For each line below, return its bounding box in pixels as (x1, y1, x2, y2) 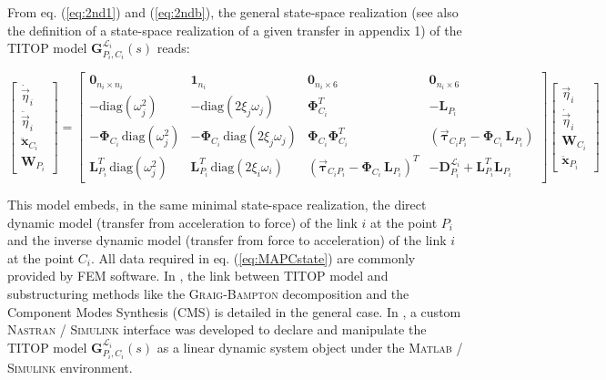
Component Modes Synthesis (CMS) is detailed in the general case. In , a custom (7, 302, 461, 321)
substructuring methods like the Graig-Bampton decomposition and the (7, 283, 409, 303)
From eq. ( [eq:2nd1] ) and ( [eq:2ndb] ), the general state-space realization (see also (7, 3, 459, 21)
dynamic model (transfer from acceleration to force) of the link (7, 212, 358, 231)
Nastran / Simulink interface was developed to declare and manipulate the (7, 320, 427, 339)
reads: (157, 38, 190, 57)
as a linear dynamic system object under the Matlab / (157, 337, 463, 356)
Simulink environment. (7, 357, 133, 376)
